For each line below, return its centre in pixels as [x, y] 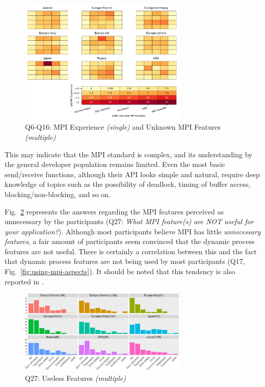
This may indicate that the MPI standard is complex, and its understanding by [129, 154]
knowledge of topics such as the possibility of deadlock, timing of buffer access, [128, 184]
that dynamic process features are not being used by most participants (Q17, [125, 261]
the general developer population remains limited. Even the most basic [115, 164]
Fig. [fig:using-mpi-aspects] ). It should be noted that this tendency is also [120, 271]
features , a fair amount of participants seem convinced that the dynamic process [130, 241]
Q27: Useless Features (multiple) [75, 378]
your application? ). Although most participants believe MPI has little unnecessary [133, 231]
